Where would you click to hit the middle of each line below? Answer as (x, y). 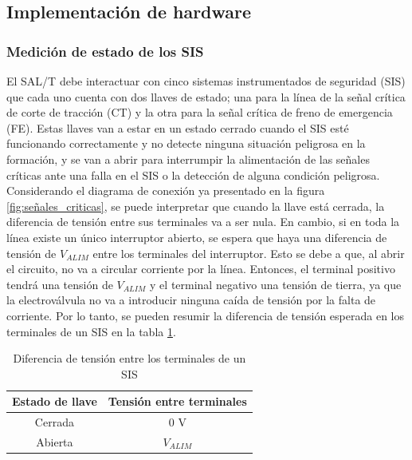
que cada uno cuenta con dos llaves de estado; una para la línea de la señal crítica (206, 96)
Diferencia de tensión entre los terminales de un (129, 358)
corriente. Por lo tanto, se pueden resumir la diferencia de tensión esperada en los (205, 315)
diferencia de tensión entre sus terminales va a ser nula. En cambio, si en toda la (203, 222)
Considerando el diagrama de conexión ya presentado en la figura (166, 190)
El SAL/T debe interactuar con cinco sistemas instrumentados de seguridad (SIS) (206, 81)
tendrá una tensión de (60, 284)
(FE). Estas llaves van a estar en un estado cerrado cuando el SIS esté (178, 127)
